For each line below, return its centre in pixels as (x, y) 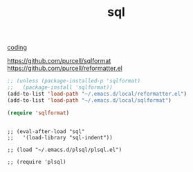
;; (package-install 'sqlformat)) (60, 87)
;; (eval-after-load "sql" (46, 131)
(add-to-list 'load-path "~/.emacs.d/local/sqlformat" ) (89, 100)
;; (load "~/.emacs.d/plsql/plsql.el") (65, 150)
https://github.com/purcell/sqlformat (59, 61)
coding (17, 48)
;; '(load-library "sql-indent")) (60, 137)
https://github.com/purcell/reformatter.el (65, 68)
